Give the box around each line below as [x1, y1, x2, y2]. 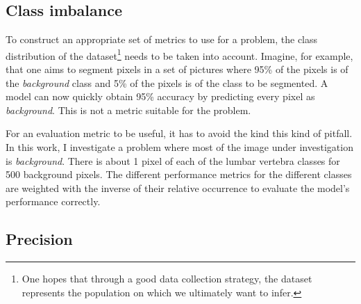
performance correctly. [6, 194, 101, 209]
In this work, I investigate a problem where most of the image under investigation [6, 140, 353, 154]
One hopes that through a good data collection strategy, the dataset [22, 271, 312, 286]
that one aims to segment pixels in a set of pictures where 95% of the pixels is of [6, 62, 349, 77]
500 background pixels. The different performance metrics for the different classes [6, 167, 352, 182]
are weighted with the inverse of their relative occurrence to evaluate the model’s [6, 180, 350, 195]
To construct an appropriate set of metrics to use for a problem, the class [6, 32, 318, 47]
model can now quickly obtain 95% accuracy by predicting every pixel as [6, 89, 315, 104]
